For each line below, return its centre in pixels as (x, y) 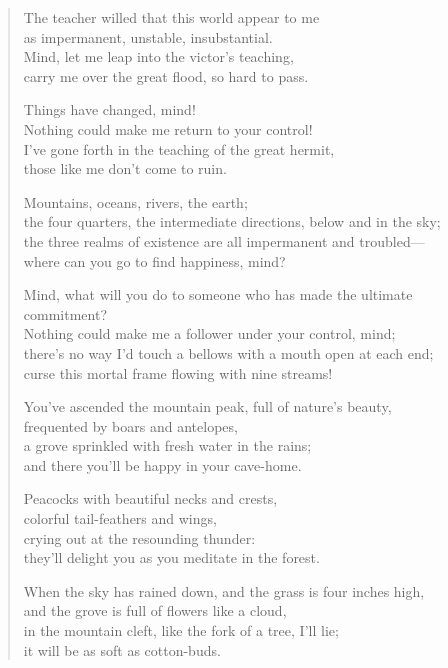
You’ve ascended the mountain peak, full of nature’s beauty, (207, 406)
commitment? (65, 313)
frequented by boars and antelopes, (130, 425)
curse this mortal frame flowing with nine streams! (178, 372)
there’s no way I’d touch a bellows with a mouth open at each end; (228, 352)
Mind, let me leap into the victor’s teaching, (158, 56)
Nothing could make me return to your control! (168, 128)
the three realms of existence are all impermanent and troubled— (224, 240)
